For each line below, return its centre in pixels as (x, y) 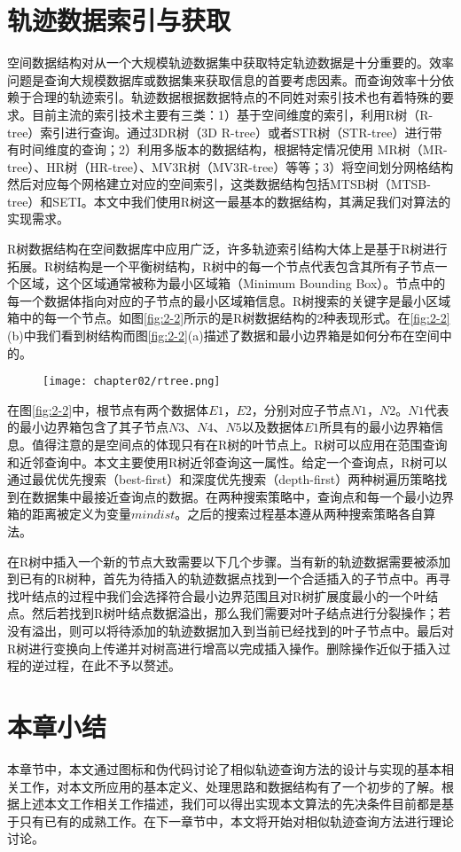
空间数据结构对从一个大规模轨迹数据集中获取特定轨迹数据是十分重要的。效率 (230, 63)
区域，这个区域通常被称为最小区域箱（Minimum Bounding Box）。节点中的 (232, 283)
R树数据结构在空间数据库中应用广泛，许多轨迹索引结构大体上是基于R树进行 (227, 249)
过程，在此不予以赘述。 (112, 665)
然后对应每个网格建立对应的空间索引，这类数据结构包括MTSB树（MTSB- (219, 184)
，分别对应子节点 (301, 409)
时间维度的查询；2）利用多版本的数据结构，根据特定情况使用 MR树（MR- (233, 149)
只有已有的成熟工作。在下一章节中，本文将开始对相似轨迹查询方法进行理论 (236, 821)
